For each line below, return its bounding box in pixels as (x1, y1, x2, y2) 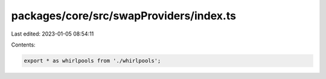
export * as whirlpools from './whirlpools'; (24, 57, 161, 64)
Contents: (11, 41, 36, 48)
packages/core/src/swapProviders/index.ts (11, 9, 237, 22)
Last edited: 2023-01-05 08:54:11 (11, 30, 94, 37)
